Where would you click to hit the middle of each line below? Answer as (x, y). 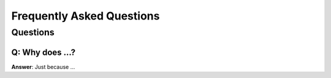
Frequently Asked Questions (86, 16)
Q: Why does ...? (44, 52)
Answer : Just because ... (43, 66)
